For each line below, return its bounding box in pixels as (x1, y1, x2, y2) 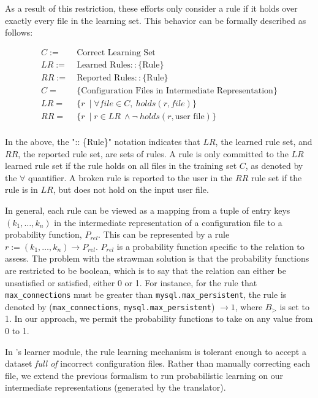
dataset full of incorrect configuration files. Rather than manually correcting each (5, 357, 310, 370)
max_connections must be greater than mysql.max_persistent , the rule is (5, 288, 287, 301)
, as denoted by (245, 159, 303, 172)
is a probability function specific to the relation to (116, 240, 305, 252)
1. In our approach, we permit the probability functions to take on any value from (5, 312, 313, 325)
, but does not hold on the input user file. (53, 183, 209, 196)
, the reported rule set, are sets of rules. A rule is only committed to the (18, 147, 289, 160)
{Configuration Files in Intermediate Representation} (77, 86, 278, 95)
